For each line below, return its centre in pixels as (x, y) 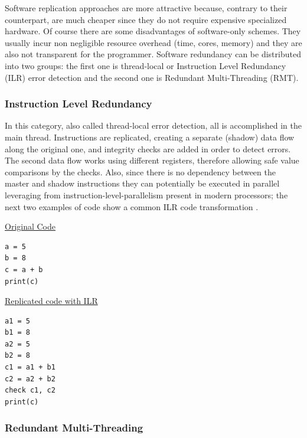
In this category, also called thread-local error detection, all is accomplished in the (153, 125)
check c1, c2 (30, 390)
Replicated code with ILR (51, 301)
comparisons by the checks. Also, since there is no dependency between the (140, 171)
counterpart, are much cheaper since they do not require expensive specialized (146, 19)
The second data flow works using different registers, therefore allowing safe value (152, 160)
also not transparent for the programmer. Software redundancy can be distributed (153, 54)
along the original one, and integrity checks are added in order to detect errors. (148, 148)
